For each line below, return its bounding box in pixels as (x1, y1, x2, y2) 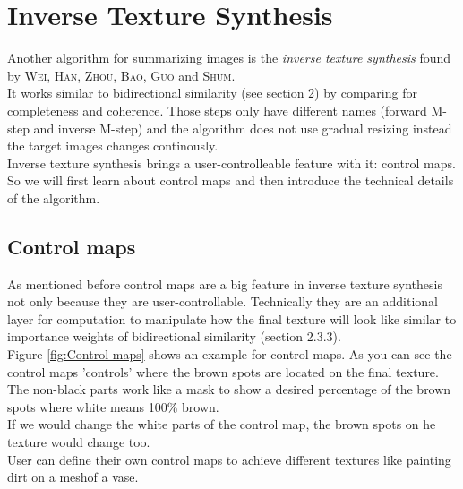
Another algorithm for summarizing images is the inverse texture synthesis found (7, 48, 451, 67)
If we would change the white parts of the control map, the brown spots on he (7, 415, 436, 433)
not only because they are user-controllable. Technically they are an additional (7, 292, 438, 311)
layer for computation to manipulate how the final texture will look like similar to (7, 309, 457, 328)
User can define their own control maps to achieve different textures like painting (7, 450, 451, 468)
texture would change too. (7, 433, 150, 451)
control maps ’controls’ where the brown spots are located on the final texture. (7, 362, 439, 381)
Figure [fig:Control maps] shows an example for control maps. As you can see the (7, 345, 452, 364)
